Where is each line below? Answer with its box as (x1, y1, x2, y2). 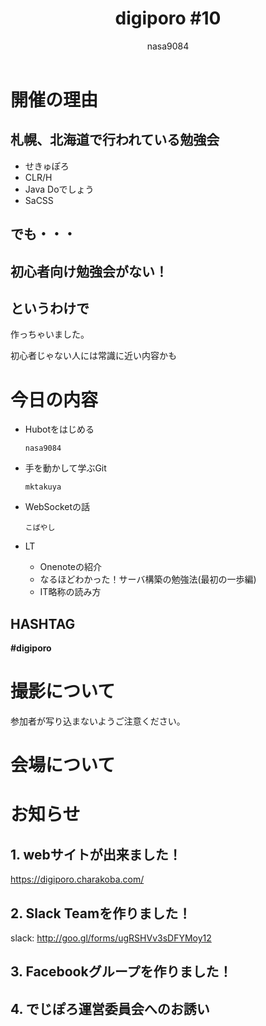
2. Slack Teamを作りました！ (10, 905, 192, 922)
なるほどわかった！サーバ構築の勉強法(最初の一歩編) (39, 573, 257, 586)
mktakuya (24, 482, 62, 492)
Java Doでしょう (24, 183, 95, 195)
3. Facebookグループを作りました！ (10, 963, 233, 981)
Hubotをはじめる (24, 423, 95, 436)
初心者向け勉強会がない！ (10, 263, 168, 280)
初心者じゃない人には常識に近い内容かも (10, 350, 177, 362)
